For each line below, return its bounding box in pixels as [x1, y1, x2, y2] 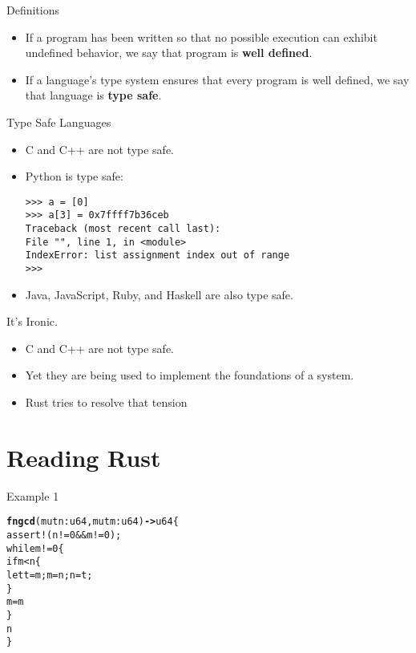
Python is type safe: [25, 168, 123, 185]
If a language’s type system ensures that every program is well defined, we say [25, 71, 410, 87]
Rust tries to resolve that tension [25, 394, 188, 411]
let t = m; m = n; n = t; [6, 570, 93, 581]
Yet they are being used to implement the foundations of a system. [25, 367, 354, 383]
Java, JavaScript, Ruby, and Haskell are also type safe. [25, 286, 293, 302]
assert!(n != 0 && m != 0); [6, 529, 122, 541]
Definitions [6, 2, 60, 18]
